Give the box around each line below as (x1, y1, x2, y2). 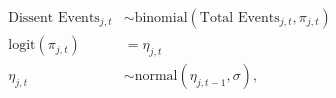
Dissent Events (8, 11, 100, 26)
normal (134, 68, 178, 83)
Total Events (199, 11, 280, 26)
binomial (134, 11, 188, 26)
